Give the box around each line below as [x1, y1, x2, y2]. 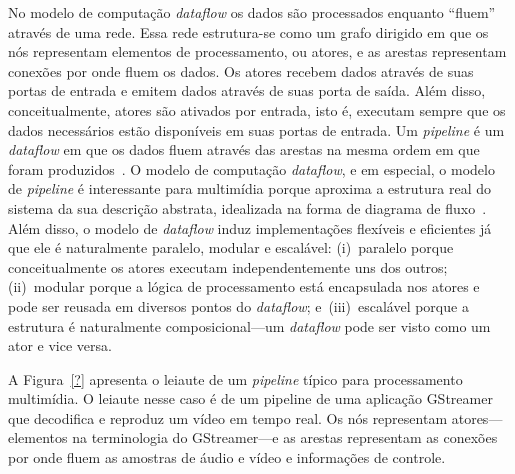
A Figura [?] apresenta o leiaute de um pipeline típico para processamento [8, 368, 463, 389]
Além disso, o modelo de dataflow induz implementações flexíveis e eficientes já [8, 217, 492, 238]
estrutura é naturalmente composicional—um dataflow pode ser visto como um [8, 315, 491, 336]
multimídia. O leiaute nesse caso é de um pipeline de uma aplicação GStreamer [8, 388, 493, 409]
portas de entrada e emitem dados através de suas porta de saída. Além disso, [8, 80, 486, 101]
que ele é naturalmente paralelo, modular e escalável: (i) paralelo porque [8, 237, 454, 258]
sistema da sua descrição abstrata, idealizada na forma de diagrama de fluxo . [8, 197, 487, 218]
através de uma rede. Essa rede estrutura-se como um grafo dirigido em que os [8, 21, 489, 42]
